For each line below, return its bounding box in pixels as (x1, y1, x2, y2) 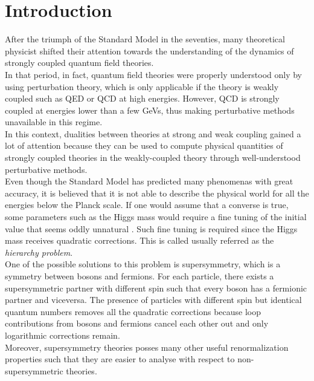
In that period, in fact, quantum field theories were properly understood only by (5, 68, 303, 80)
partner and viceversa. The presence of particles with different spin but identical (5, 293, 302, 306)
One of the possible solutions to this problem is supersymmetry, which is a (5, 258, 281, 270)
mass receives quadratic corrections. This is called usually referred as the (5, 234, 274, 247)
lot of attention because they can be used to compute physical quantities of (5, 139, 283, 152)
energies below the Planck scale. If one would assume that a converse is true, (5, 198, 289, 211)
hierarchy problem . (5, 246, 73, 258)
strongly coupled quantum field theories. (5, 56, 154, 69)
